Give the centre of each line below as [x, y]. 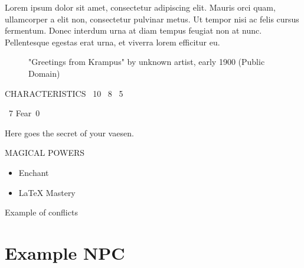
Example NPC [65, 252]
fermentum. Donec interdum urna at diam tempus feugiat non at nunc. [133, 30]
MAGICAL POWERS [45, 153]
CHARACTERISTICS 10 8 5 [64, 93]
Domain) [44, 73]
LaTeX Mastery [47, 192]
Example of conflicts [41, 212]
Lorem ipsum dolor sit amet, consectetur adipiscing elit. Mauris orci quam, [140, 7]
